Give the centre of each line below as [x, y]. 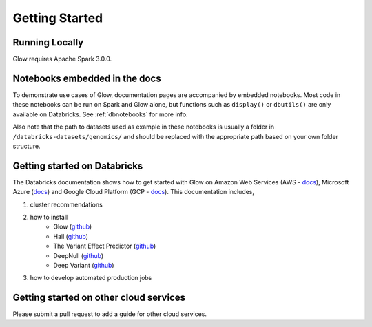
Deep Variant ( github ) [84, 265]
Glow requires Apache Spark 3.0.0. [62, 59]
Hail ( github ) [71, 236]
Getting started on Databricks [78, 166]
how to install [49, 217]
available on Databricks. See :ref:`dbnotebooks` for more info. [101, 114]
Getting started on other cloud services [99, 298]
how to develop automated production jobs [91, 278]
